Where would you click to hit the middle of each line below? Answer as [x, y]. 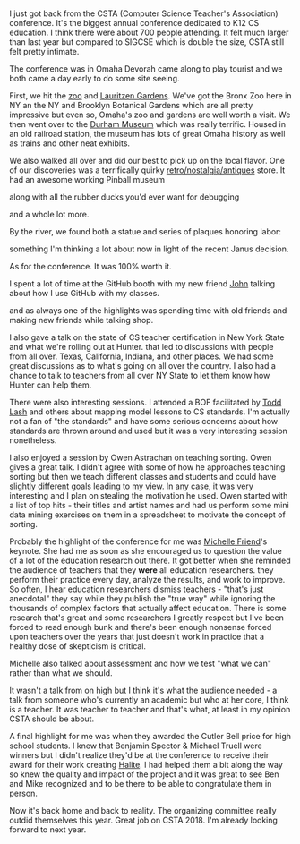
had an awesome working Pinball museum [87, 180]
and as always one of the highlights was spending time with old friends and [148, 311]
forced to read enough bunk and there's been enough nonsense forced [141, 627]
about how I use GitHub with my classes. [84, 294]
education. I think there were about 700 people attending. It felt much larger [149, 33]
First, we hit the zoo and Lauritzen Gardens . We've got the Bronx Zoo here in [150, 96]
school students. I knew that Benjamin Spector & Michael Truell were [136, 746]
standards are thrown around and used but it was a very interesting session [149, 431]
